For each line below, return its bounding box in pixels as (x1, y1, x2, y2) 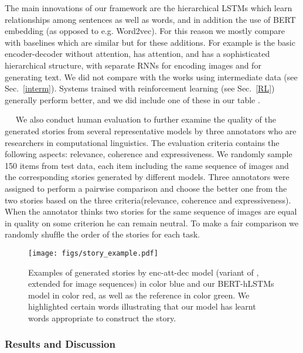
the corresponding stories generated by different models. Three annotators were (5, 171, 290, 183)
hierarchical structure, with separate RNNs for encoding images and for (5, 59, 261, 71)
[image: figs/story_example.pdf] (28, 249, 158, 257)
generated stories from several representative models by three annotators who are (5, 124, 297, 137)
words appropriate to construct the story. (28, 311, 176, 324)
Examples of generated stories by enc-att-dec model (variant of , (28, 266, 259, 278)
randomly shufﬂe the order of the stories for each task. (5, 228, 200, 240)
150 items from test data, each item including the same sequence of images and (5, 159, 289, 171)
